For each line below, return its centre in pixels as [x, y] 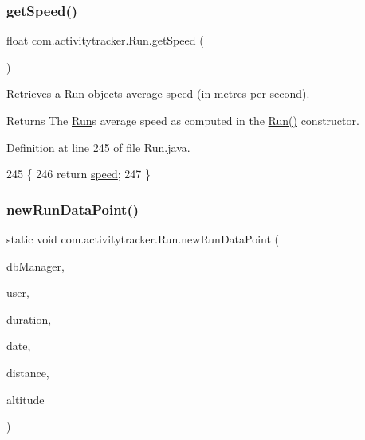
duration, [29, 319]
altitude [26, 399]
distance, [28, 372]
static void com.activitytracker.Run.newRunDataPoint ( [143, 239]
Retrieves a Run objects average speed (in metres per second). [158, 93]
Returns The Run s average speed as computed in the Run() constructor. [183, 120]
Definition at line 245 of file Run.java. [98, 147]
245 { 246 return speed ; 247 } [79, 174]
